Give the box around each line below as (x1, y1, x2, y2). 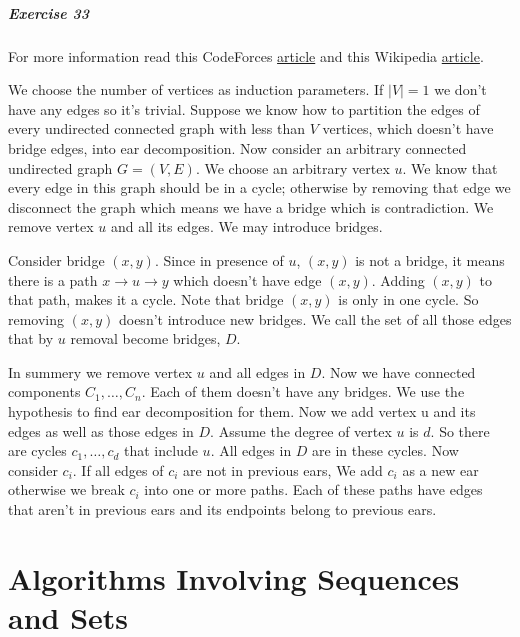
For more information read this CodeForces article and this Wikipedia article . (8, 45, 484, 66)
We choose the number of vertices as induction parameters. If (8, 79, 384, 100)
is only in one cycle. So (338, 289, 479, 310)
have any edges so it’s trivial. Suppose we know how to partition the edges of (8, 98, 480, 119)
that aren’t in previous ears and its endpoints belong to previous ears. (8, 499, 437, 520)
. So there (430, 420, 490, 441)
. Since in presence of (154, 249, 284, 270)
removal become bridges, (70, 328, 221, 349)
